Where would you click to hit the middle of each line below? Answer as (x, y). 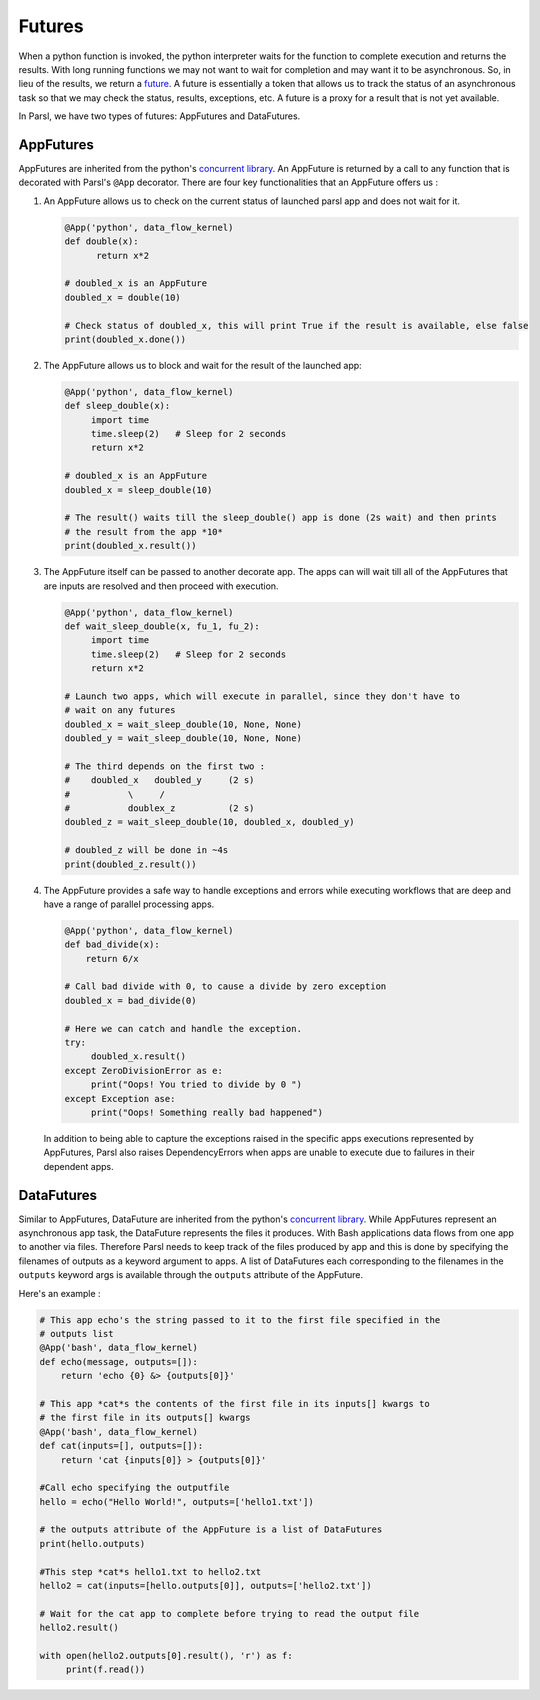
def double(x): (101, 241)
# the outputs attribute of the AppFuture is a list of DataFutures (211, 1529)
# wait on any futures (120, 710)
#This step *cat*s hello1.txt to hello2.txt (150, 1571)
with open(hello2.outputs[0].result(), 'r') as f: (166, 1655)
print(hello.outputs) (92, 1543)
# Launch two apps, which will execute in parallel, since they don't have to (262, 696)
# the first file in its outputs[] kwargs (145, 1418)
